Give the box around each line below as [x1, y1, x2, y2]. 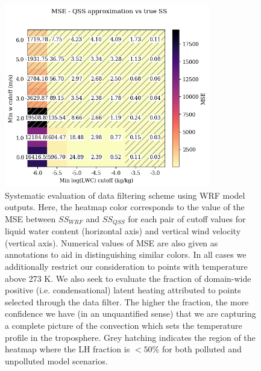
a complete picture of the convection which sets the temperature [5, 319, 242, 331]
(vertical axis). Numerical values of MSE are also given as [5, 236, 218, 249]
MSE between [5, 212, 56, 225]
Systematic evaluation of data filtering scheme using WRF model [5, 189, 245, 201]
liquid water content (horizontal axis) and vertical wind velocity [5, 225, 241, 237]
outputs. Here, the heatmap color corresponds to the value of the [5, 201, 245, 213]
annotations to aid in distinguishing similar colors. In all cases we [5, 248, 247, 261]
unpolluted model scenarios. [5, 354, 108, 367]
